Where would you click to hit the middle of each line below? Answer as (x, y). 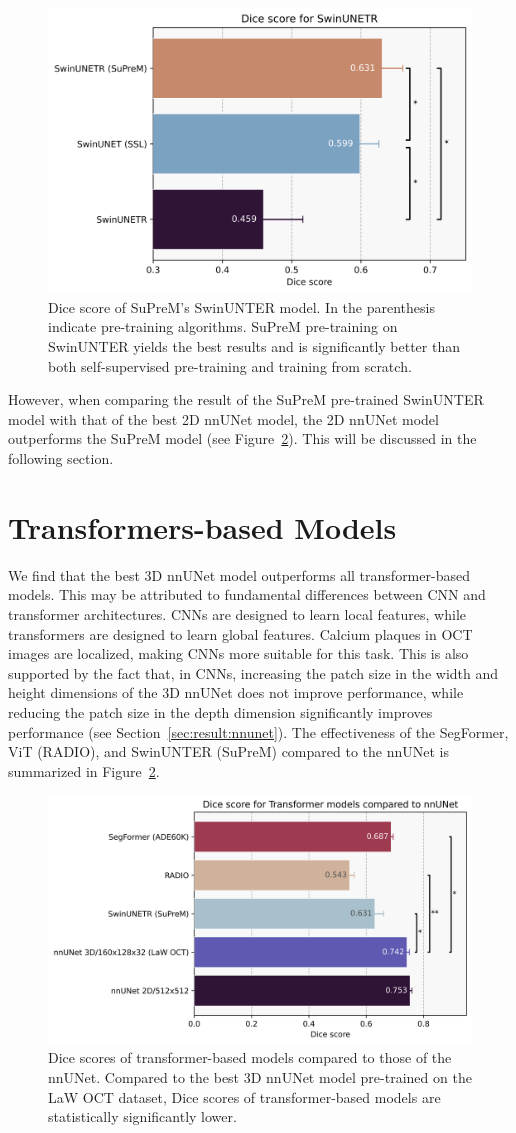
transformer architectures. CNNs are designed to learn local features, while (237, 613)
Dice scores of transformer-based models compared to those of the (250, 1057)
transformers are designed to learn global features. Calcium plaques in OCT (240, 633)
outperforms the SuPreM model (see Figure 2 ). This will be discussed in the (242, 438)
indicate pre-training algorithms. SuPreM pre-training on (223, 326)
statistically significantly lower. (142, 1116)
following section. (61, 458)
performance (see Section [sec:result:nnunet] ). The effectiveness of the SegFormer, (258, 731)
